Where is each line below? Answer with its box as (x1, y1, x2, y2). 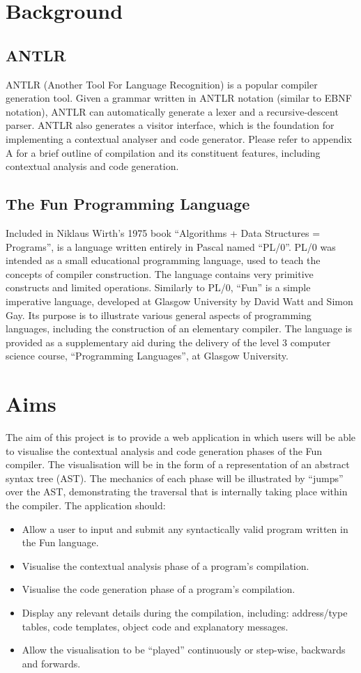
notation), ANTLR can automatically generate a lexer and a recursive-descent (6, 104, 339, 118)
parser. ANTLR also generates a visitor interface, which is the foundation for (6, 118, 335, 132)
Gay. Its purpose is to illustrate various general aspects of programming (6, 307, 312, 322)
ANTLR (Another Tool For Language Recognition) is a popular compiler (6, 77, 318, 91)
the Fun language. (22, 535, 99, 550)
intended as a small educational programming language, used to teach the (6, 253, 321, 268)
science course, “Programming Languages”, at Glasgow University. (6, 348, 289, 363)
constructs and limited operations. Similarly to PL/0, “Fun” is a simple (6, 280, 311, 295)
